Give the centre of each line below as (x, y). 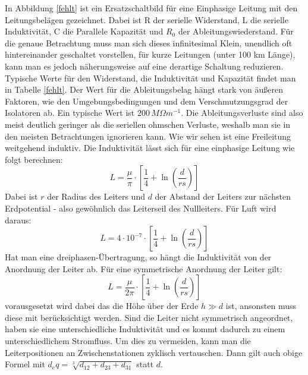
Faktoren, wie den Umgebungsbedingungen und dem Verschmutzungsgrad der (147, 101)
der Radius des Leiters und (96, 196)
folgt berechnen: (34, 159)
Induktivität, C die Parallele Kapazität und (84, 31)
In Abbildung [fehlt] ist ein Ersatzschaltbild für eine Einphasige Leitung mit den (151, 8)
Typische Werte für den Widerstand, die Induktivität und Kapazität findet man (150, 78)
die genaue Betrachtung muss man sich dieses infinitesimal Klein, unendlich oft (149, 42)
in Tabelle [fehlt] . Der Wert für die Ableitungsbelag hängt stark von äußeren (144, 89)
